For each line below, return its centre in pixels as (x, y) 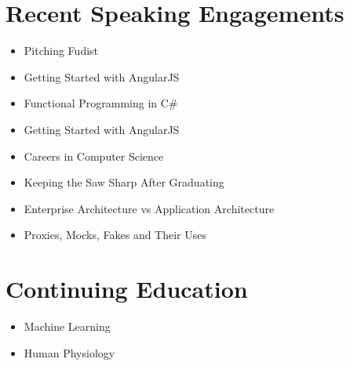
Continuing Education (127, 289)
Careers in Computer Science (94, 156)
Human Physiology (69, 352)
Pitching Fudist (61, 51)
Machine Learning (67, 326)
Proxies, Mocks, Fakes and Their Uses (115, 235)
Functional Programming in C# (101, 103)
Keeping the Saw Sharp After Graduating (124, 182)
